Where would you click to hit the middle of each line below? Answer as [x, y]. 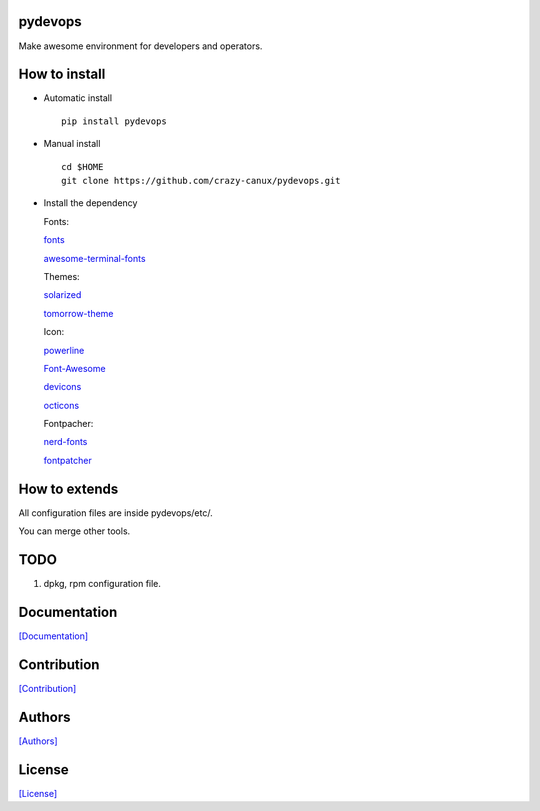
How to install [62, 74]
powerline [64, 350]
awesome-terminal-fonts [94, 258]
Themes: [61, 276]
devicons [62, 387]
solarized [62, 295]
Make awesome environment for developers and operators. [140, 46]
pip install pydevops [114, 121]
